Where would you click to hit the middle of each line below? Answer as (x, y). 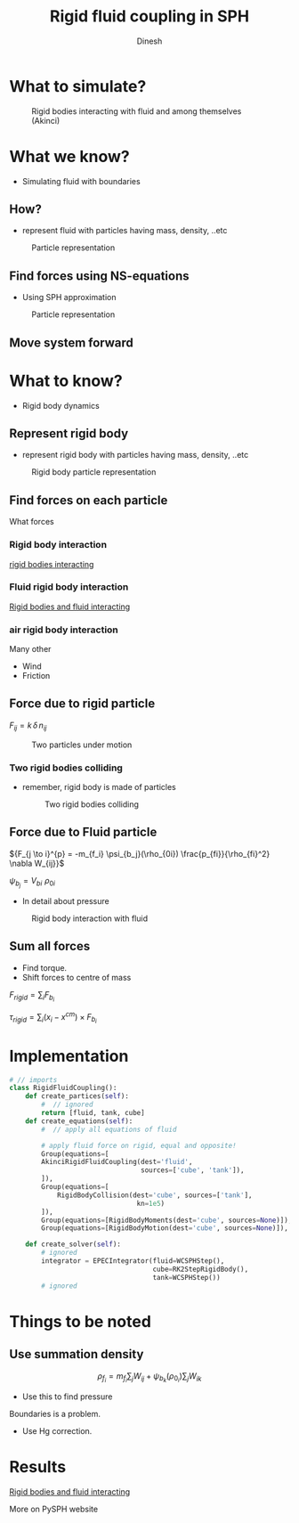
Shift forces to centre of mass (77, 977)
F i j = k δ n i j (28, 726)
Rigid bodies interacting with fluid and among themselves (137, 111)
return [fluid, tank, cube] (93, 1113)
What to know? (66, 381)
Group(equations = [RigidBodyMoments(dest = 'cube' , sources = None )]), (167, 1220)
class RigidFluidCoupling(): (63, 1088)
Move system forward (71, 342)
